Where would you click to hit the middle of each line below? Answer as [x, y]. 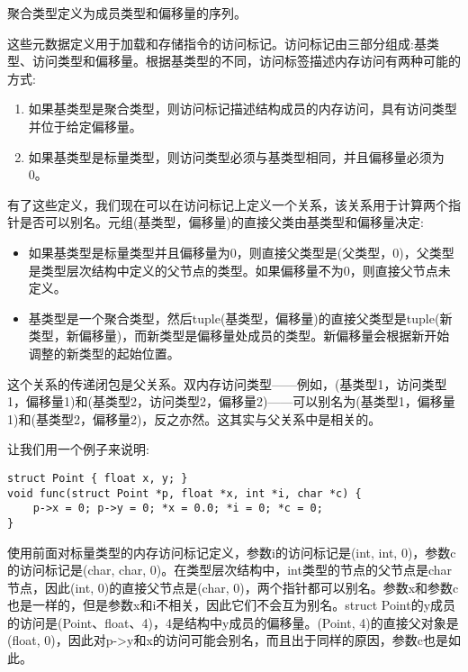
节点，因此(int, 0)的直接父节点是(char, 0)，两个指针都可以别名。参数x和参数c [233, 587]
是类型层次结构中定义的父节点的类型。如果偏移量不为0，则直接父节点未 [239, 270]
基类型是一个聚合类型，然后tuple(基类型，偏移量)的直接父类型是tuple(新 [240, 318]
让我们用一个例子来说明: [78, 449]
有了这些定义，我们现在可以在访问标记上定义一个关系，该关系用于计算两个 [228, 204]
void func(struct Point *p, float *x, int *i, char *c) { [184, 493]
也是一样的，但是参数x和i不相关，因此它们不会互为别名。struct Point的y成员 [232, 605]
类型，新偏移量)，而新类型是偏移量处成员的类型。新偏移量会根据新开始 [239, 336]
